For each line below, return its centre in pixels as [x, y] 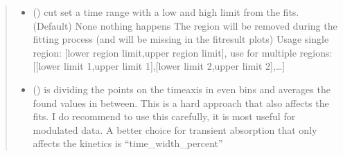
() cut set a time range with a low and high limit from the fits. [166, 12]
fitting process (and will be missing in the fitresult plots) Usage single [181, 39]
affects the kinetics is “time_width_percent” [128, 143]
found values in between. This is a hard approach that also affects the [181, 103]
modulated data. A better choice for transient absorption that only [175, 129]
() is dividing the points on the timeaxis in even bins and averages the [182, 89]
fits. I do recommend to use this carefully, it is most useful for [164, 116]
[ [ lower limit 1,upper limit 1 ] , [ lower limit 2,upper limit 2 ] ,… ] [159, 66]
